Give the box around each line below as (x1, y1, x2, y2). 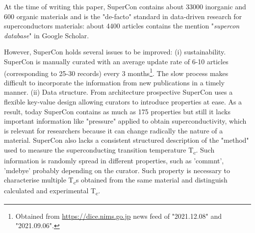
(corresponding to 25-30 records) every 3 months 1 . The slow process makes (4, 66, 229, 78)
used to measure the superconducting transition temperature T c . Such (4, 144, 215, 156)
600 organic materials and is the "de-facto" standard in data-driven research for (4, 11, 242, 21)
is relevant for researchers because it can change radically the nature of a (4, 125, 223, 135)
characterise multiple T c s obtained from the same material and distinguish (4, 175, 228, 186)
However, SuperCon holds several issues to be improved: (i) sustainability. (4, 47, 226, 57)
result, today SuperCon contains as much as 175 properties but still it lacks (4, 106, 230, 116)
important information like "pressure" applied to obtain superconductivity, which (4, 116, 247, 126)
